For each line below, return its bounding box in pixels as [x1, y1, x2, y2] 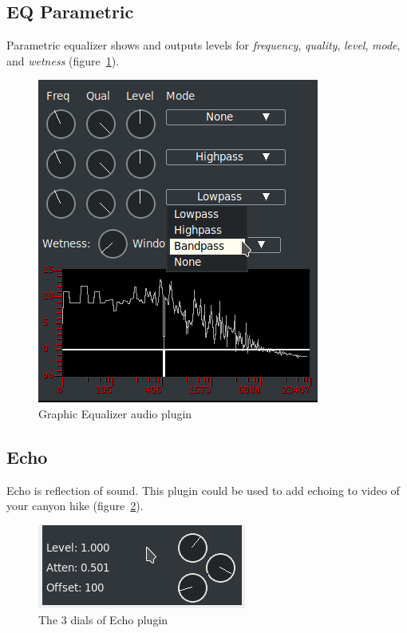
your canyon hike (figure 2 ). [6, 497, 144, 514]
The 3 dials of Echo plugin [38, 611, 168, 627]
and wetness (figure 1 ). [6, 52, 120, 69]
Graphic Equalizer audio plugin [38, 405, 192, 421]
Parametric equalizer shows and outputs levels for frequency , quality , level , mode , [6, 37, 401, 53]
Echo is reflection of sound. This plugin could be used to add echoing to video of [6, 481, 400, 498]
